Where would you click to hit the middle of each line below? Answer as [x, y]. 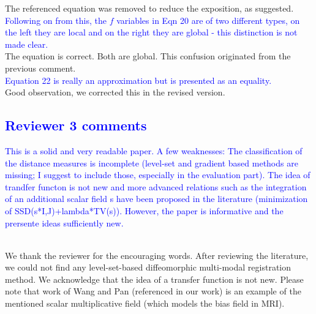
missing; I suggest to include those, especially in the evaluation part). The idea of [158, 175]
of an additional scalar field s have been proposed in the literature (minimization [156, 199]
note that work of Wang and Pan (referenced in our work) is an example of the [153, 291]
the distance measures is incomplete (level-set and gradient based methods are [152, 163]
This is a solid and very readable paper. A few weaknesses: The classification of [154, 150]
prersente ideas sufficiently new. [64, 222]
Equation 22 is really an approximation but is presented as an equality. [138, 80]
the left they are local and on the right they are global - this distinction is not [151, 32]
